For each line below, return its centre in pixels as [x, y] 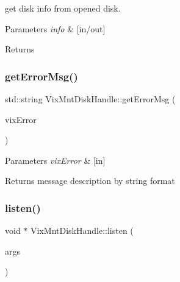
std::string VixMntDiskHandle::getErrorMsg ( [90, 99]
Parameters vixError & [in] [55, 160]
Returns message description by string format [90, 181]
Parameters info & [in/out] [55, 28]
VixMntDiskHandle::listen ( [82, 231]
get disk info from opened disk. [63, 8]
